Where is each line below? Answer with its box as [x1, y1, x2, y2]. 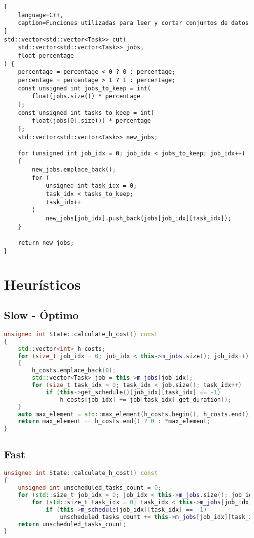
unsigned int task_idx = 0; [45, 182, 137, 190]
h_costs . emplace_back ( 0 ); [32, 367, 116, 374]
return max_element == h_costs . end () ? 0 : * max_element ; [18, 418, 211, 425]
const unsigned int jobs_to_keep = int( [18, 85, 151, 92]
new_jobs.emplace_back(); [32, 166, 116, 173]
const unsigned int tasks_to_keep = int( [18, 109, 154, 116]
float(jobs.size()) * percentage [32, 93, 141, 100]
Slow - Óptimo [4, 307, 79, 323]
